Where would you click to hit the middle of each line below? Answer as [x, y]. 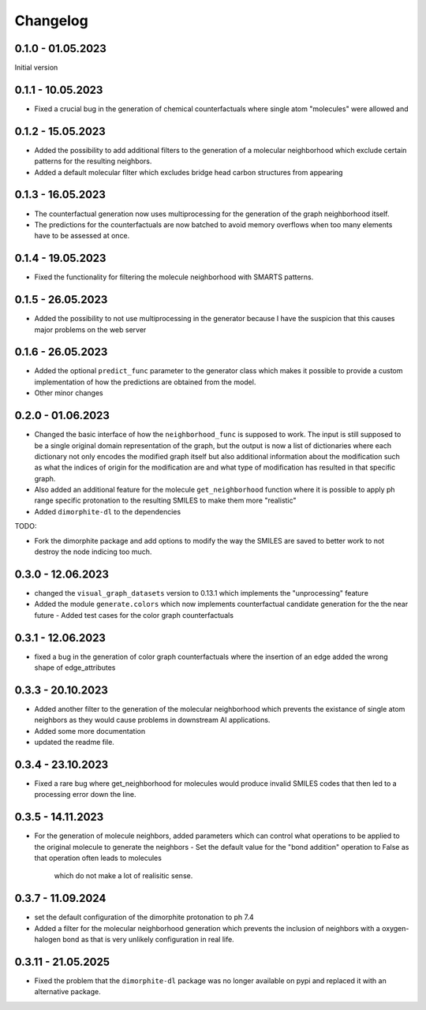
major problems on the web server [90, 329]
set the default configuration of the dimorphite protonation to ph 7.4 [144, 917]
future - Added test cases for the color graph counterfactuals [134, 615]
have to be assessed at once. [82, 236]
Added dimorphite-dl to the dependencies [108, 511]
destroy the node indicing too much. [93, 552]
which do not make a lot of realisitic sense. [123, 876]
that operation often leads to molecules [98, 858]
